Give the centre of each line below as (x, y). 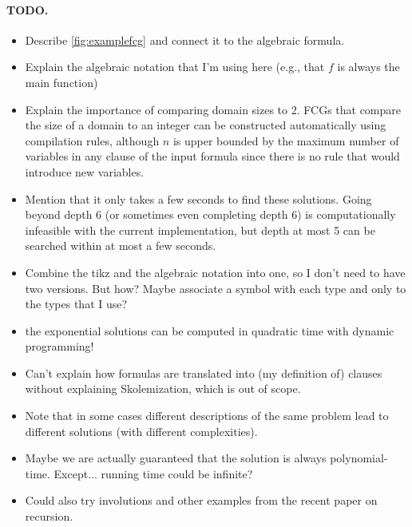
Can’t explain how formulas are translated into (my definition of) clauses (204, 372)
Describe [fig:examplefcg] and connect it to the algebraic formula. (185, 40)
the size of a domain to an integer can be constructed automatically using (206, 125)
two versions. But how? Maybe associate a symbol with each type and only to (216, 288)
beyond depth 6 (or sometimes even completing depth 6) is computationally (210, 214)
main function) (61, 82)
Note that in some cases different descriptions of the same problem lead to (207, 416)
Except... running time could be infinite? (153, 473)
